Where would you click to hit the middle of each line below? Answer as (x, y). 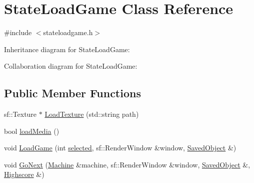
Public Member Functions (72, 93)
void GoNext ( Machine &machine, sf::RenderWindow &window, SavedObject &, (127, 164)
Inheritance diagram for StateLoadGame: (67, 49)
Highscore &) (24, 174)
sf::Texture (20, 114)
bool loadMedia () (32, 131)
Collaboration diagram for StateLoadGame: (71, 66)
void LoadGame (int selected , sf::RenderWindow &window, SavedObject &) (120, 148)
